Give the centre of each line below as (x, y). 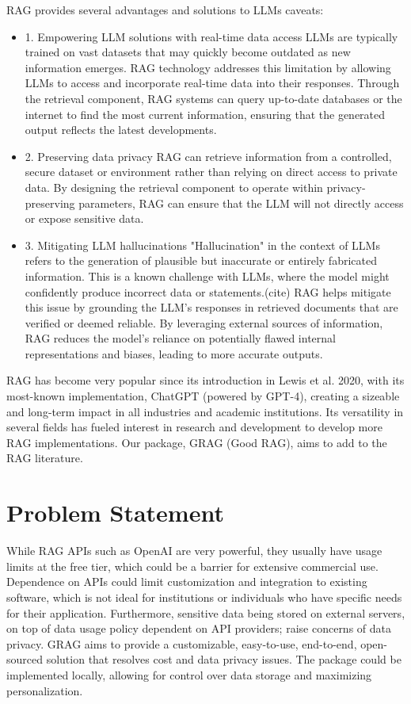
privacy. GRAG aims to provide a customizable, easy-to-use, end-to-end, (182, 643)
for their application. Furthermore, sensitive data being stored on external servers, (206, 612)
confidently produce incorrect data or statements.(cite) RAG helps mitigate (208, 291)
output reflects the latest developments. (121, 130)
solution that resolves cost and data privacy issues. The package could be (224, 659)
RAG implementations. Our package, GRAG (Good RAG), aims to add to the (197, 442)
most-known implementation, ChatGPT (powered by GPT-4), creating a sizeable (203, 396)
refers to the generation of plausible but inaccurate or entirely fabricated (201, 260)
